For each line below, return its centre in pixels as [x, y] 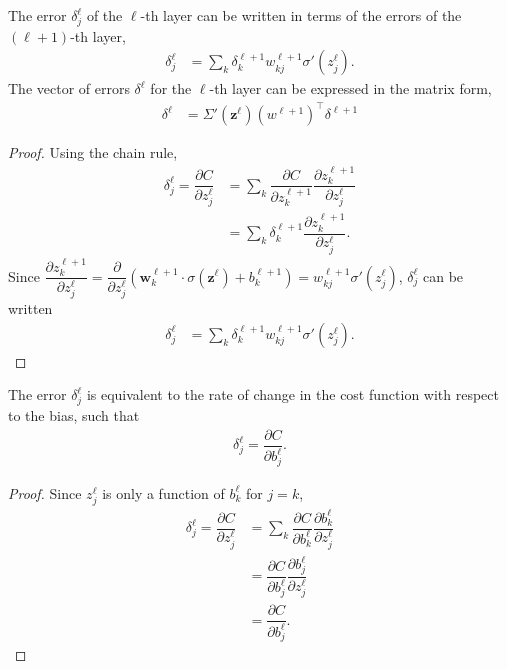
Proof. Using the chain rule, [93, 152]
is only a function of [163, 492]
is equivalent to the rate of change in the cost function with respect [292, 394]
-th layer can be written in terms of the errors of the [301, 15]
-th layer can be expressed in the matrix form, [350, 88]
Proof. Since [45, 492]
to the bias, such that [74, 415]
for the [171, 88]
